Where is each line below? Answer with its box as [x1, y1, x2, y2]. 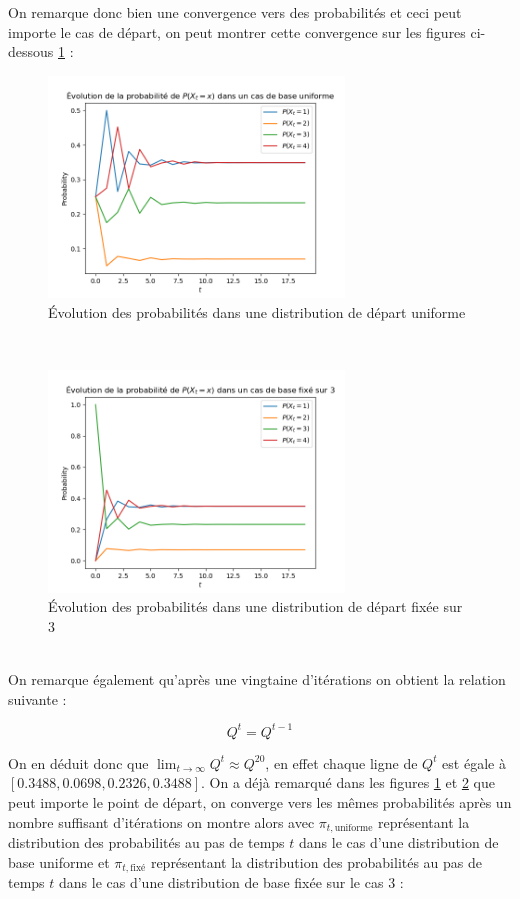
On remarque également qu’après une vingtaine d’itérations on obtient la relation [8, 669, 506, 690]
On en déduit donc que [8, 752, 149, 773]
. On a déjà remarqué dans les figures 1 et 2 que [200, 772, 495, 793]
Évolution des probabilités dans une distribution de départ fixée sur [48, 596, 463, 617]
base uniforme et [8, 851, 110, 872]
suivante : [8, 688, 67, 709]
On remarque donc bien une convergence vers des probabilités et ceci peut [8, 2, 462, 22]
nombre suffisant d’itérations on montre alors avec [8, 811, 315, 832]
